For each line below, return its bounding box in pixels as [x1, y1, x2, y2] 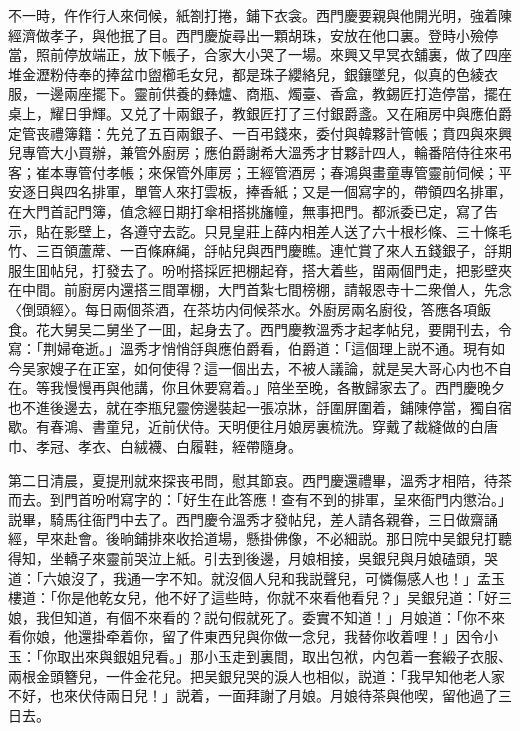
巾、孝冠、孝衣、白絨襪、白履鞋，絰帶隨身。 [8, 436, 302, 457]
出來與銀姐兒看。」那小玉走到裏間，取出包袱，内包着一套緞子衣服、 [70, 646, 512, 666]
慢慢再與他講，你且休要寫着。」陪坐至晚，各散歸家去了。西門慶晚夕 [63, 377, 505, 398]
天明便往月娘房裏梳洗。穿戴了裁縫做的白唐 [217, 416, 498, 437]
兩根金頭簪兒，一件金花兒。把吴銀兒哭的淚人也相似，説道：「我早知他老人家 [8, 665, 505, 686]
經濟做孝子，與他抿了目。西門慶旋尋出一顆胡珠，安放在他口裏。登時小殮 [8, 24, 484, 45]
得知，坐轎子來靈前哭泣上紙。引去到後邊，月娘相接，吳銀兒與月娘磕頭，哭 [8, 548, 498, 569]
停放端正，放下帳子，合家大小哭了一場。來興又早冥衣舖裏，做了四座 [63, 44, 512, 65]
